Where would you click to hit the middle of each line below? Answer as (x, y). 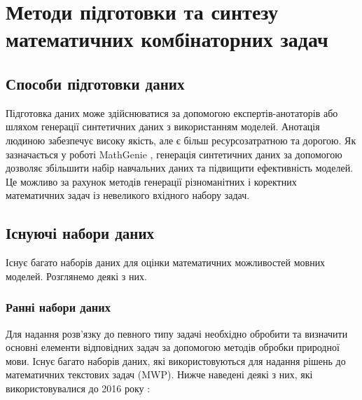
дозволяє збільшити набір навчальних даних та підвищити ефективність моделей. (180, 168)
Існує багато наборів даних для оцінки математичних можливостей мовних (166, 262)
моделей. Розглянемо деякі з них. (76, 276)
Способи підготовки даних (95, 83)
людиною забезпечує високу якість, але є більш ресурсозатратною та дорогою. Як (181, 140)
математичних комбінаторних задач (167, 39)
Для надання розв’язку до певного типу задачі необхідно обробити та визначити (177, 333)
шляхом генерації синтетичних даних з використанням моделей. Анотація (163, 126)
